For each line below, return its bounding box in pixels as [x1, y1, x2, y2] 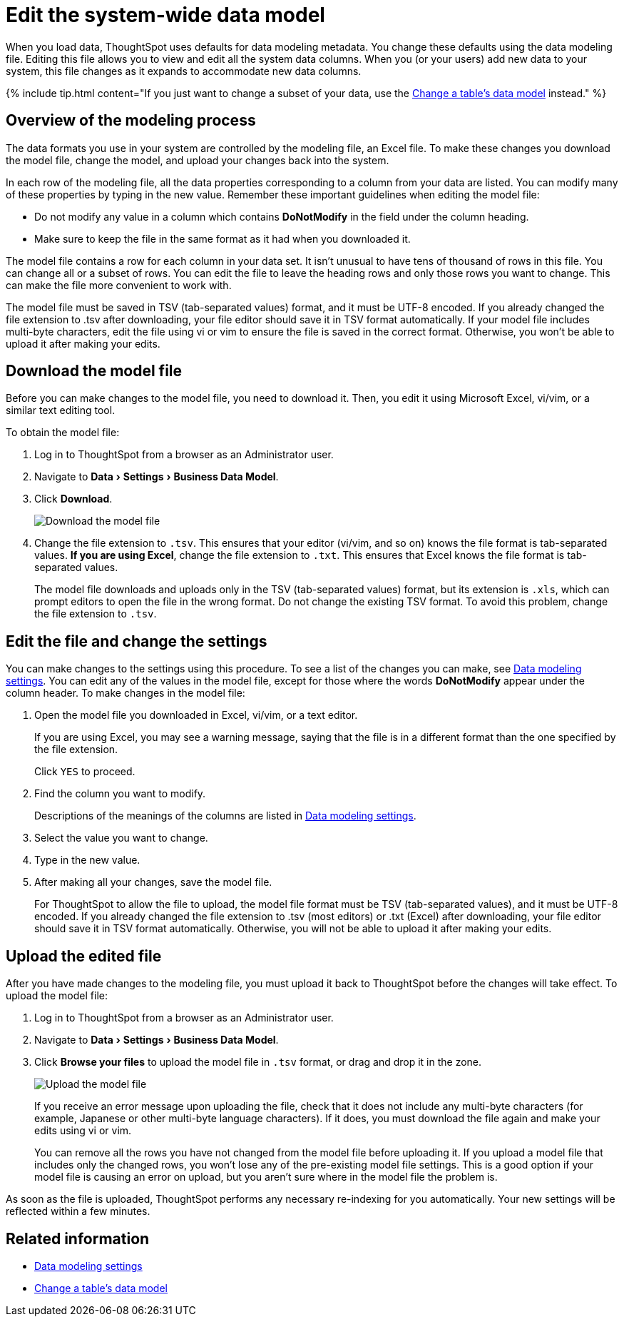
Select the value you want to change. [34, 832, 208, 844]
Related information [6, 1229, 150, 1248]
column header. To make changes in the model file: [6, 687, 245, 700]
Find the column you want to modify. [34, 787, 206, 800]
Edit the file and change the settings [6, 632, 267, 650]
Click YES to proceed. [34, 765, 135, 778]
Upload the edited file [6, 947, 162, 965]
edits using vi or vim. [34, 1124, 132, 1137]
